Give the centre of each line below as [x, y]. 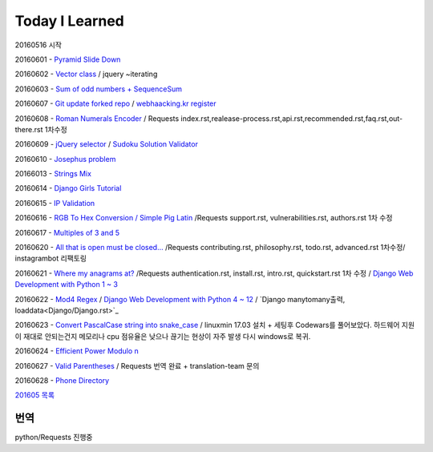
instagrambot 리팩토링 [51, 258]
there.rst [29, 129]
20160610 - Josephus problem [65, 159]
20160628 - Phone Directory [62, 380]
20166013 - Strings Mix [53, 174]
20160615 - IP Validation [55, 203]
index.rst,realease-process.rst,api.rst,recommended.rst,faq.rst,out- [292, 118]
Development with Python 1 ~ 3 [66, 285]
